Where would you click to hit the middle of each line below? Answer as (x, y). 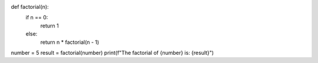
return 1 (49, 26)
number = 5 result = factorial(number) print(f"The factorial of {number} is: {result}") (112, 52)
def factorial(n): (30, 7)
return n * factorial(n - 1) (70, 42)
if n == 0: (37, 17)
